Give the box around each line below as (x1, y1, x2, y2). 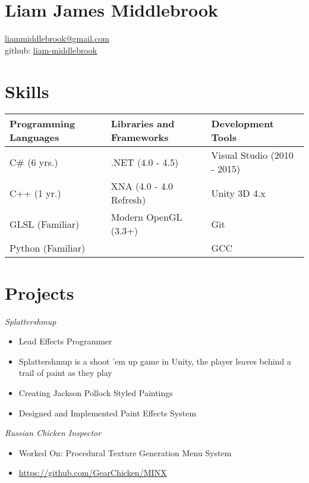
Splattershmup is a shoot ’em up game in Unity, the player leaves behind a (18, 355, 291, 367)
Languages (10, 130, 59, 145)
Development (211, 117, 274, 131)
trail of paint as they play (18, 366, 112, 379)
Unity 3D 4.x (211, 186, 266, 200)
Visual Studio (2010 (211, 148, 294, 162)
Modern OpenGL (111, 210, 182, 224)
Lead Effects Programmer (18, 335, 112, 347)
